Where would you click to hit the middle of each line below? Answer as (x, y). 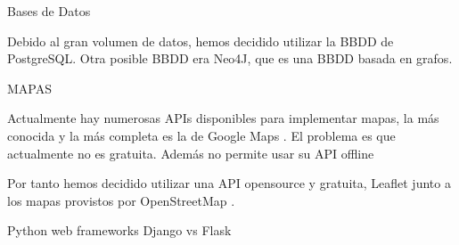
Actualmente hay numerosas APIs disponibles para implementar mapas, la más (223, 118)
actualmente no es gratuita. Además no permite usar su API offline (191, 153)
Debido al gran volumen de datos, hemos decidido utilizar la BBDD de (201, 41)
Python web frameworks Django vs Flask (119, 230)
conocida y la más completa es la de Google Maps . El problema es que (201, 135)
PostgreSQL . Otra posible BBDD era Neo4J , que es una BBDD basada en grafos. (230, 58)
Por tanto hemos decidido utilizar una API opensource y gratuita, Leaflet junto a (229, 183)
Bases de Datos (49, 11)
